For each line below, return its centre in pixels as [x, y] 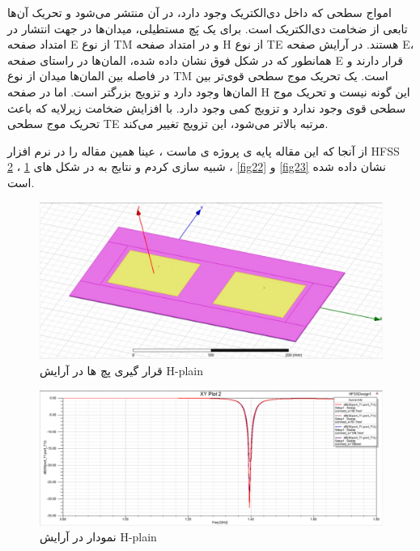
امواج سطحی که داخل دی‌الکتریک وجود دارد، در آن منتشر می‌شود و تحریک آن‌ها [199, 12]
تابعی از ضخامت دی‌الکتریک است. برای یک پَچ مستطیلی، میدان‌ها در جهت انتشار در [208, 28]
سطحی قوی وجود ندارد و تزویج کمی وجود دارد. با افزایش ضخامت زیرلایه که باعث [207, 107]
